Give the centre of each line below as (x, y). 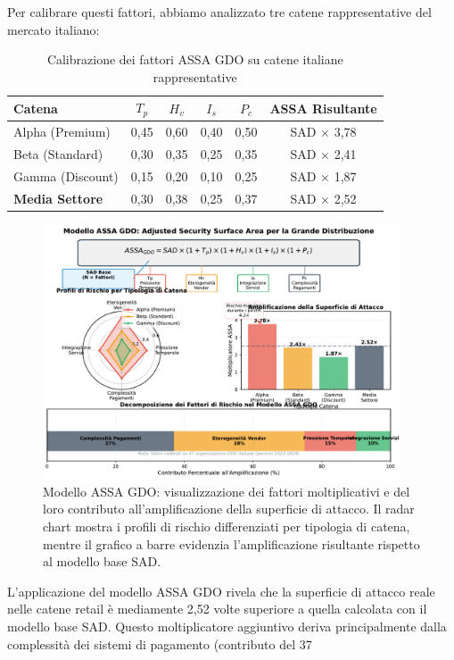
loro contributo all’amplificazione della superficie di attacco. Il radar (229, 509)
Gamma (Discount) (66, 175)
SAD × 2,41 (323, 153)
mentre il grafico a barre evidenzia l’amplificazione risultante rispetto (231, 543)
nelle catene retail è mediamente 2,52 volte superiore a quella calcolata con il (217, 609)
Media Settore (58, 198)
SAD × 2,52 (323, 198)
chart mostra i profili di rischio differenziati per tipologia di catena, (227, 526)
